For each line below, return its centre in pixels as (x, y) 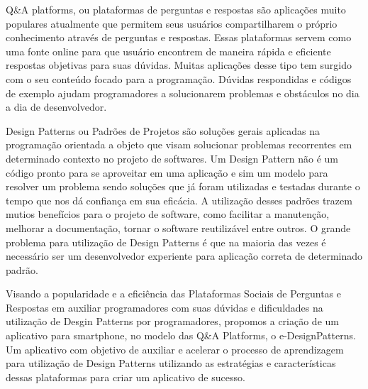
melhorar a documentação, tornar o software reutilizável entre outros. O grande (178, 228)
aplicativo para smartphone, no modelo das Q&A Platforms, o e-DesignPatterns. (181, 335)
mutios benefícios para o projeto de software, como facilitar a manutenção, (168, 214)
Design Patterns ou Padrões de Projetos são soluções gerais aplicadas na (163, 130)
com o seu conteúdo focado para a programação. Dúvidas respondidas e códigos (179, 78)
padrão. (22, 269)
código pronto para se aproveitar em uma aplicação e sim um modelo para (167, 172)
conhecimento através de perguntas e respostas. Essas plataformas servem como (179, 37)
